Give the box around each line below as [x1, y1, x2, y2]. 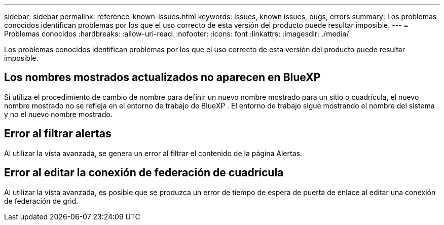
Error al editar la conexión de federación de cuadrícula [4, 166, 284, 179]
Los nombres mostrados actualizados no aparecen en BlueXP [4, 71, 321, 84]
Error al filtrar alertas [4, 127, 112, 140]
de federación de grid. [4, 196, 79, 205]
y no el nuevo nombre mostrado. [4, 109, 113, 119]
